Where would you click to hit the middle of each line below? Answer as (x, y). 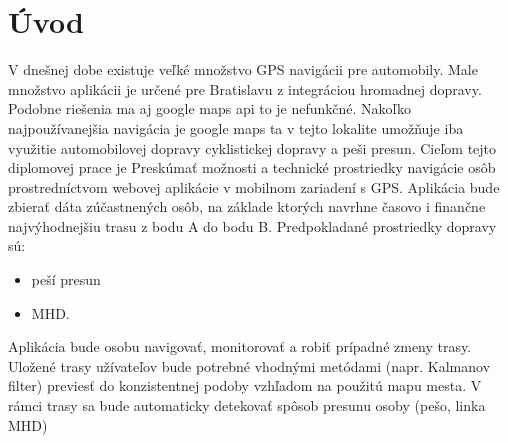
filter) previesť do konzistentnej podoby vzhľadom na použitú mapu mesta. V (245, 385)
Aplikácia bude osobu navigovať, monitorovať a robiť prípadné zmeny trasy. (240, 346)
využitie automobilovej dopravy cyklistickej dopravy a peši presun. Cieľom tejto (252, 147)
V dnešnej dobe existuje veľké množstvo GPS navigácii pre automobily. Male (243, 69)
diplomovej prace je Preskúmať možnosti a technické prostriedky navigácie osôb (252, 167)
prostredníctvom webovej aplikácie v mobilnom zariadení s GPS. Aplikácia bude (254, 186)
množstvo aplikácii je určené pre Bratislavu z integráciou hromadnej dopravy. (245, 88)
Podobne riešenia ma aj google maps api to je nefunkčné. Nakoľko (209, 108)
